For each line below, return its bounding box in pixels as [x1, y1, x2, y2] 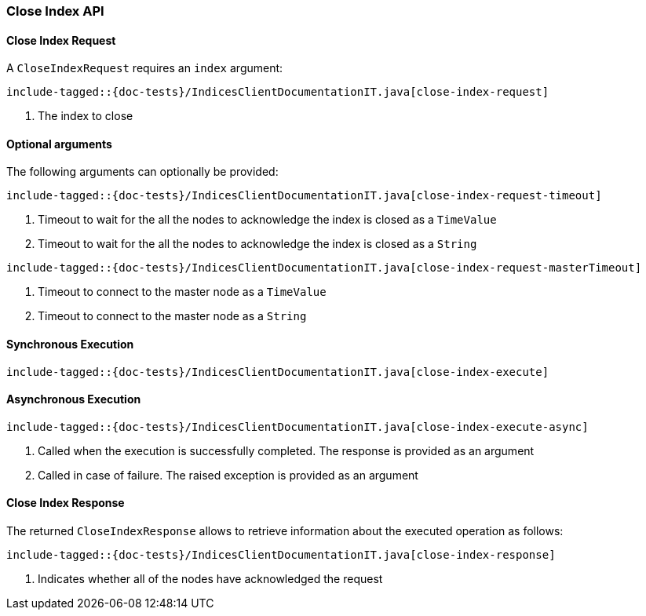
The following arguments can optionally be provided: [6, 165, 279, 179]
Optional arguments [6, 137, 112, 151]
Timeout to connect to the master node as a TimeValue [38, 285, 327, 299]
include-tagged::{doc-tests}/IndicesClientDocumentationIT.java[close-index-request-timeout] [6, 189, 602, 202]
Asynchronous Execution [6, 392, 141, 406]
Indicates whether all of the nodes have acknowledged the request [38, 572, 383, 586]
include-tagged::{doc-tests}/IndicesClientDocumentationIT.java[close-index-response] [6, 549, 556, 562]
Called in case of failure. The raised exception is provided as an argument [38, 468, 418, 482]
